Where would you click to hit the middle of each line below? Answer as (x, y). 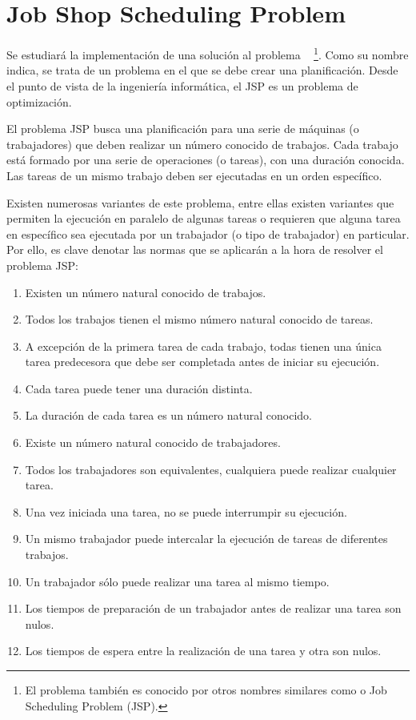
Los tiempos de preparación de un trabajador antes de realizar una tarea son (213, 608)
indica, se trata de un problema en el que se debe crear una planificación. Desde (202, 70)
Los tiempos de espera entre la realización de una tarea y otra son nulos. (203, 651)
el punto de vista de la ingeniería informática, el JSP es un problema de (182, 85)
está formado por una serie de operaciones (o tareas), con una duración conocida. (206, 160)
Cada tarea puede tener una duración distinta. (139, 388)
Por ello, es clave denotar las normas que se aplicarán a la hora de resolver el (195, 249)
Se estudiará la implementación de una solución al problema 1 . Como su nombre (208, 53)
